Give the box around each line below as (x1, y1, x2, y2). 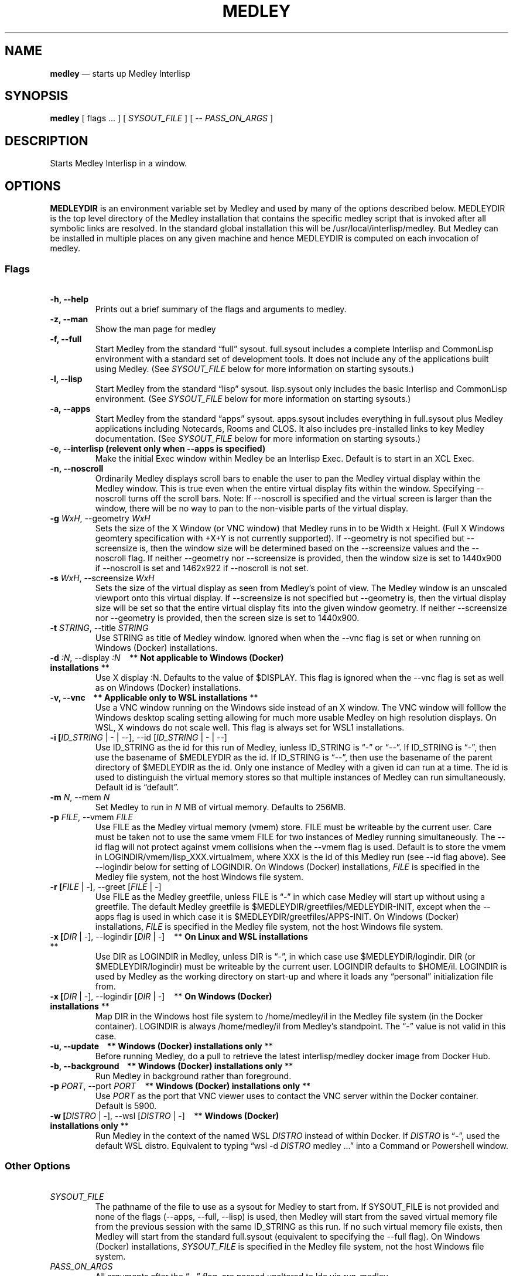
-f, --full (50, 333, 82, 344)
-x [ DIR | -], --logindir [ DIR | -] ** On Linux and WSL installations (50, 931, 308, 941)
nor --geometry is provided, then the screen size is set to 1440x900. (95, 612, 360, 623)
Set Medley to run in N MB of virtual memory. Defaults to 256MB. (95, 801, 346, 812)
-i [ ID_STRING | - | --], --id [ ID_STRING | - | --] (50, 732, 227, 742)
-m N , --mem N (50, 791, 110, 802)
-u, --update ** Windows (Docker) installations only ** (50, 1040, 273, 1051)
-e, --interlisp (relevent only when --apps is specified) (50, 443, 266, 453)
